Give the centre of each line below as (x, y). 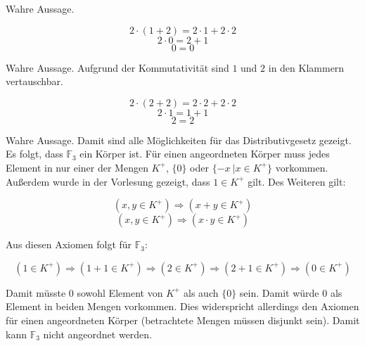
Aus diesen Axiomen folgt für (69, 244)
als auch (201, 292)
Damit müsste (36, 292)
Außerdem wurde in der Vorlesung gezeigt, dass (108, 181)
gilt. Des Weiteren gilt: (297, 181)
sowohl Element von (120, 292)
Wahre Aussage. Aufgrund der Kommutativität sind (117, 67)
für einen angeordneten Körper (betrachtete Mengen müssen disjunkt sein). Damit (183, 320)
